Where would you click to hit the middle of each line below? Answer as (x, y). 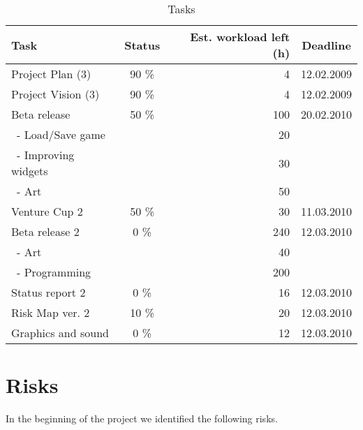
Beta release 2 (45, 231)
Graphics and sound (60, 333)
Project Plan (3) (51, 74)
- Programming (54, 272)
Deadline (326, 45)
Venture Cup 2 (47, 211)
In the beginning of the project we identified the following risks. (142, 418)
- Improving (46, 155)
